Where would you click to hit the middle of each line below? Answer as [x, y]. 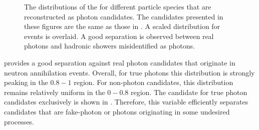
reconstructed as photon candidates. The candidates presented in [124, 16]
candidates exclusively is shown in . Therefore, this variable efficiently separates [126, 102]
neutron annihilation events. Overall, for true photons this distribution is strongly [129, 72]
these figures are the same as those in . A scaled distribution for [122, 26]
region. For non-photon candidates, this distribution [154, 82]
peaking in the [26, 82]
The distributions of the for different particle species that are [118, 6]
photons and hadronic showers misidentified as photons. [109, 46]
